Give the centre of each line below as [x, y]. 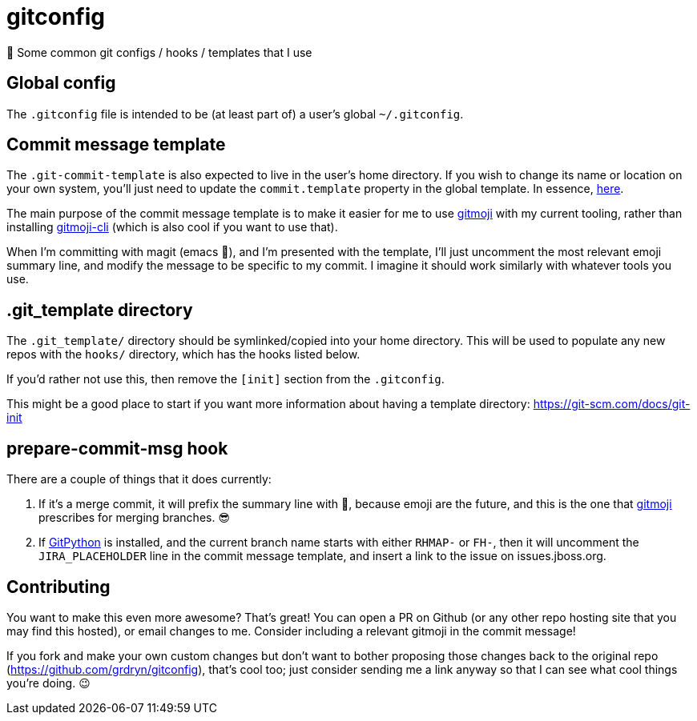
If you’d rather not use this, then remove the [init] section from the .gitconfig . [226, 379]
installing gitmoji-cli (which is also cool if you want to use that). [172, 227]
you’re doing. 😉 [48, 683]
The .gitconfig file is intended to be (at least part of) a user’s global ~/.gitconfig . [235, 114]
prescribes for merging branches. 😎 [134, 518]
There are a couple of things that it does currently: [139, 479]
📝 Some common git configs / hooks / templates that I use [159, 52]
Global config [61, 83]
